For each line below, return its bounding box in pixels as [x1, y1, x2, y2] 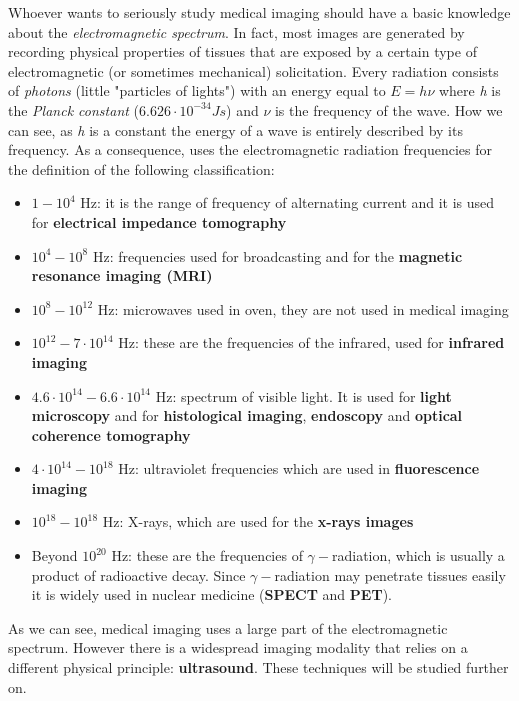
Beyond [31, 545, 78, 566]
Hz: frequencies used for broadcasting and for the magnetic [92, 245, 463, 266]
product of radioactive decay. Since [31, 564, 246, 585]
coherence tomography [31, 424, 191, 445]
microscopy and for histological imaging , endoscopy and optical [31, 405, 463, 426]
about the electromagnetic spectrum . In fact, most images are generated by [8, 21, 465, 42]
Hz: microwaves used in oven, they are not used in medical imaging [97, 298, 509, 319]
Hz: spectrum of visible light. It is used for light [155, 385, 452, 406]
